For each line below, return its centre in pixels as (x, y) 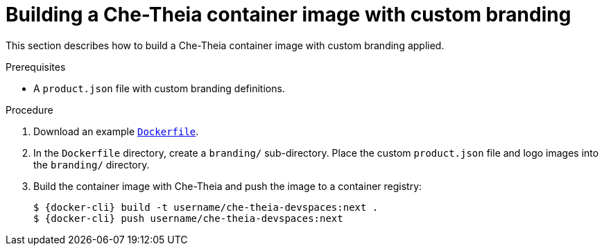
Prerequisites (36, 67)
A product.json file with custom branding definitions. (159, 88)
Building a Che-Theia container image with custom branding (288, 15)
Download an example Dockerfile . (116, 131)
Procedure (29, 110)
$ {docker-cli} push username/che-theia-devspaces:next (188, 218)
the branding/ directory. (92, 164)
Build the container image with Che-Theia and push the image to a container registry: (228, 186)
